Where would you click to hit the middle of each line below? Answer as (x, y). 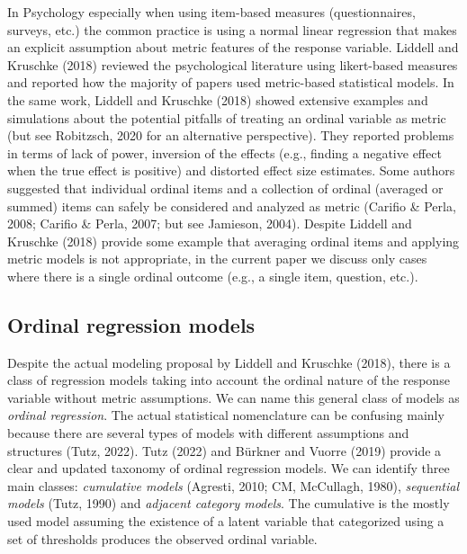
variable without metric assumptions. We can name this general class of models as (233, 397)
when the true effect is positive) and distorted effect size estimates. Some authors (231, 170)
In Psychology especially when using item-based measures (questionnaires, (211, 12)
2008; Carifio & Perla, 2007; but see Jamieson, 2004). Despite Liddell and (210, 223)
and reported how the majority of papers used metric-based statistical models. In (231, 82)
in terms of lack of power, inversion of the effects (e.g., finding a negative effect (225, 152)
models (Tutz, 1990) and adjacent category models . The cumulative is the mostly (229, 503)
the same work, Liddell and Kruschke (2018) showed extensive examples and (218, 99)
